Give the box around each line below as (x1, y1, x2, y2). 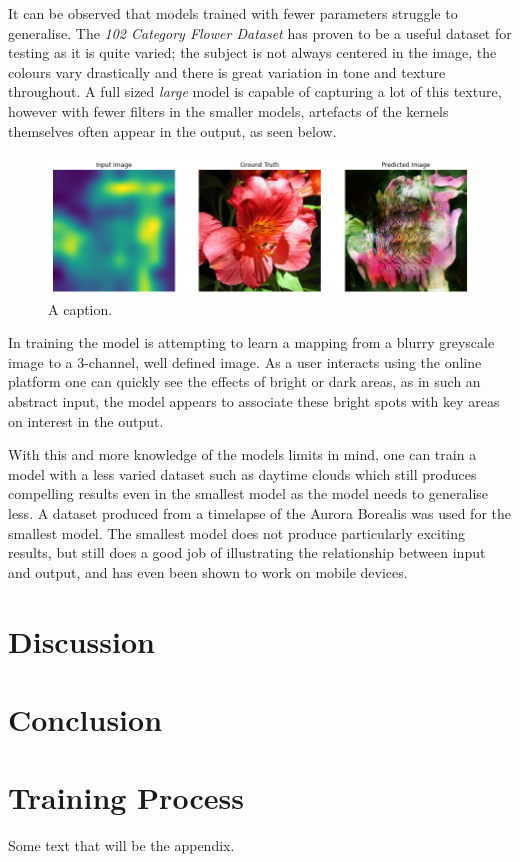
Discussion (8, 620, 155, 661)
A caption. (48, 298, 113, 319)
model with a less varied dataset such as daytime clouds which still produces (8, 463, 477, 484)
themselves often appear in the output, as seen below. (8, 120, 337, 141)
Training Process (8, 777, 244, 818)
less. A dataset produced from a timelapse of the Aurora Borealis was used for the (8, 502, 511, 523)
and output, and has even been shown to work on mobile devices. (8, 561, 408, 582)
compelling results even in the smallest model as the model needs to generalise (8, 483, 489, 504)
